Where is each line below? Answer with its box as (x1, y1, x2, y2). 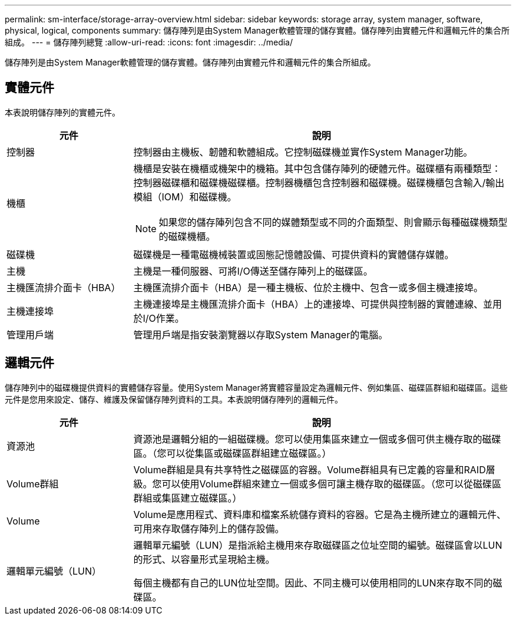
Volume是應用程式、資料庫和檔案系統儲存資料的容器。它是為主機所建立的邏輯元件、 (133, 508, 507, 520)
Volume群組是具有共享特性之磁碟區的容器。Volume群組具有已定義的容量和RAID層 (133, 463, 495, 476)
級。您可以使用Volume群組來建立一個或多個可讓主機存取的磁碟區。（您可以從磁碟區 (133, 477, 502, 490)
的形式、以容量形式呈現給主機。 (133, 553, 275, 565)
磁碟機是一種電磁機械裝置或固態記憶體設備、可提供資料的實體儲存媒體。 (133, 248, 454, 260)
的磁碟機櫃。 (158, 230, 216, 242)
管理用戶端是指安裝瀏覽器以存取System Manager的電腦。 (133, 328, 388, 341)
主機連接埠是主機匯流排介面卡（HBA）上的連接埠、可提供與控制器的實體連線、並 (133, 298, 492, 310)
